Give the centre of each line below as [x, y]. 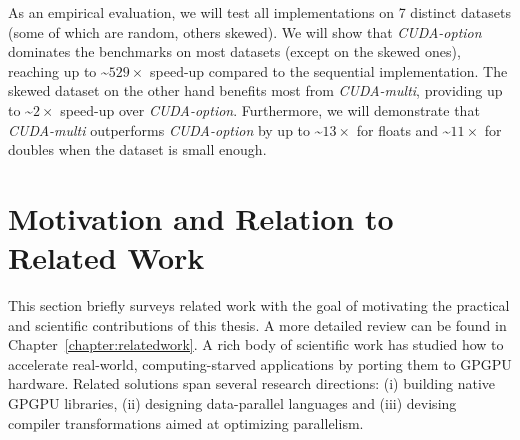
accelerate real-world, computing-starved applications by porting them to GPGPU [260, 363]
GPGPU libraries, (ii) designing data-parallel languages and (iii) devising [232, 403]
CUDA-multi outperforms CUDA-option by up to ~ [165, 129]
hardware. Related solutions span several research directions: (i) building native [252, 383]
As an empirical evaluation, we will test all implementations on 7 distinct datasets [259, 12]
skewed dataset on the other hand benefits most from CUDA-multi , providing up [255, 90]
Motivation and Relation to [201, 217]
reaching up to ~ [58, 70]
